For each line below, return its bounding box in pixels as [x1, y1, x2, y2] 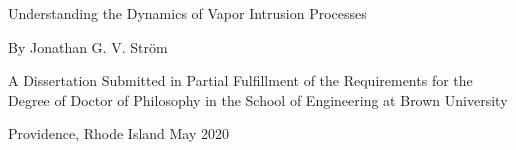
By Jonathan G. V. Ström [8, 36, 168, 57]
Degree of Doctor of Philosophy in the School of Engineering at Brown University [8, 89, 508, 110]
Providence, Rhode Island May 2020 [8, 123, 230, 144]
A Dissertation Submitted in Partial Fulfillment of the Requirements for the [8, 70, 473, 91]
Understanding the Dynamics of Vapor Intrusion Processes [8, 3, 367, 23]
